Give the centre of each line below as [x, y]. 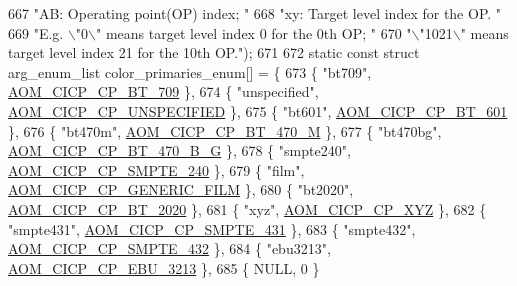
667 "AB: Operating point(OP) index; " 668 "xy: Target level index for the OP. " [255, 13]
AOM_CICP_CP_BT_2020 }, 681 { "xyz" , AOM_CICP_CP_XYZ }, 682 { [247, 208]
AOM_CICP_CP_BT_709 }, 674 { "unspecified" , [163, 91]
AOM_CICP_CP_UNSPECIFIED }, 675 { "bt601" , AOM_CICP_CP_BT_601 [258, 110]
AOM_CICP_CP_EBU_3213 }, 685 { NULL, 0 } [164, 267]
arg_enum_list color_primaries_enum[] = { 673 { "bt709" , [190, 71]
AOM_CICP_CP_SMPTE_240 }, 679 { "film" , [156, 169]
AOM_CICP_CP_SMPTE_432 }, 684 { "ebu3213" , [169, 248]
